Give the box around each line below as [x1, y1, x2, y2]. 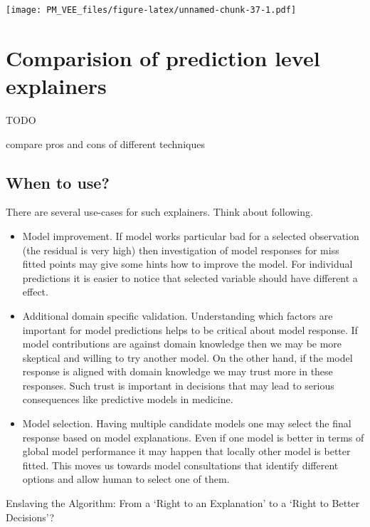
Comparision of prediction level [6, 43, 320, 72]
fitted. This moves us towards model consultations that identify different [22, 457, 339, 472]
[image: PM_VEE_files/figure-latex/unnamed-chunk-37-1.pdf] [6, 5, 297, 15]
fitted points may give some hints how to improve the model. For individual [22, 256, 353, 271]
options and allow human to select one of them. [22, 471, 230, 486]
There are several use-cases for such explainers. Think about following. [6, 204, 313, 219]
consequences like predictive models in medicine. [22, 392, 233, 407]
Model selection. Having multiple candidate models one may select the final [22, 416, 351, 431]
